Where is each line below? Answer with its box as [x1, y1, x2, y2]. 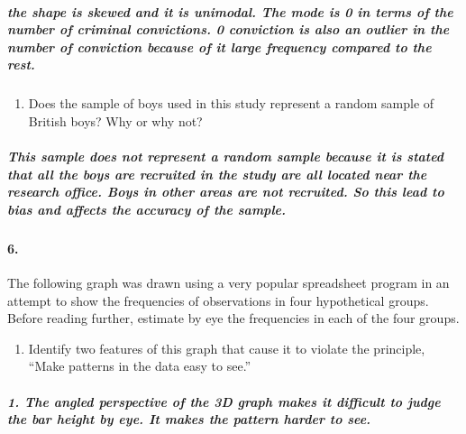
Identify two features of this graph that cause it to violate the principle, [28, 338, 425, 357]
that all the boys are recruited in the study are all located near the [7, 164, 427, 183]
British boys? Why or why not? [28, 111, 203, 130]
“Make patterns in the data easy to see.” [28, 356, 251, 375]
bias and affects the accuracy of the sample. [7, 199, 286, 218]
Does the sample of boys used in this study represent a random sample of [28, 94, 434, 113]
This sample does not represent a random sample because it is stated [7, 147, 444, 166]
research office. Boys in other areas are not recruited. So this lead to [7, 182, 444, 201]
